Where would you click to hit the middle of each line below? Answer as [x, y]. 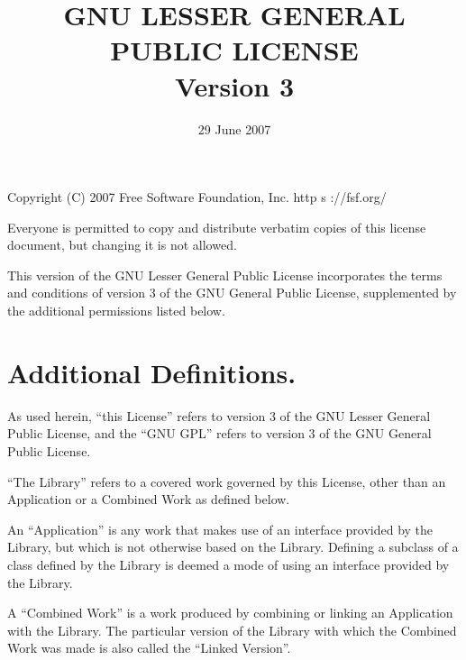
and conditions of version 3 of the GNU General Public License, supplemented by [232, 293]
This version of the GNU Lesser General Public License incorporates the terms [225, 275]
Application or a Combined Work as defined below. [149, 499]
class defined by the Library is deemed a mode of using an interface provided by [228, 564]
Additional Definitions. [152, 372]
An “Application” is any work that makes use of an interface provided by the [220, 529]
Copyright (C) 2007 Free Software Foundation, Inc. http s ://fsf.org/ [197, 197]
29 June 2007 [234, 128]
